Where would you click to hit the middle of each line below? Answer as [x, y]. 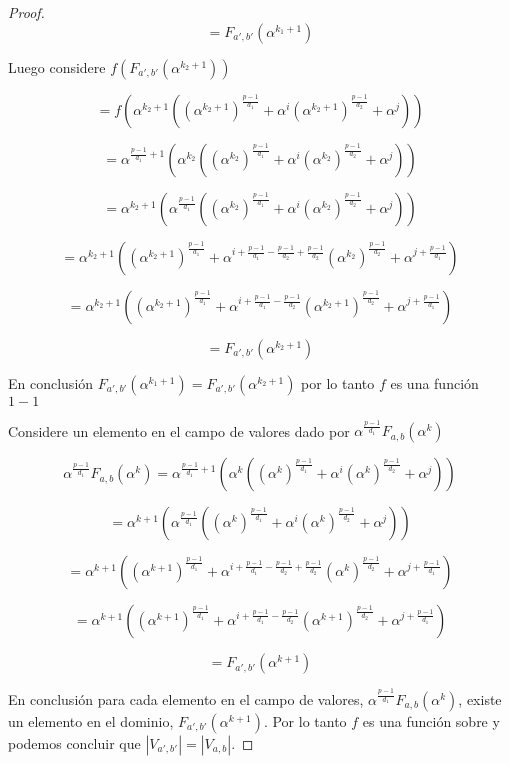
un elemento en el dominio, [91, 720]
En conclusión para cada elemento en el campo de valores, [186, 698]
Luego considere [57, 66]
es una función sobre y [431, 720]
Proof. [26, 12]
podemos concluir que [74, 742]
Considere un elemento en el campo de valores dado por [179, 430]
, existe [480, 698]
